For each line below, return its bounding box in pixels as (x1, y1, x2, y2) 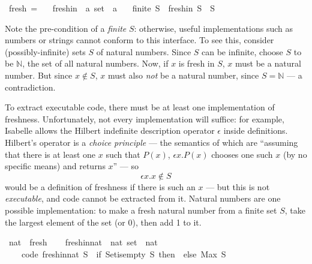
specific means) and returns (5, 160, 106, 172)
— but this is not (206, 180, 270, 193)
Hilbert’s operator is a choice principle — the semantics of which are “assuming (5, 136, 298, 148)
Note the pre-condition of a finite (5, 22, 127, 34)
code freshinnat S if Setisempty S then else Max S (21, 247, 226, 260)
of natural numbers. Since (96, 45, 191, 58)
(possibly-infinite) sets (5, 45, 86, 58)
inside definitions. (223, 124, 288, 137)
